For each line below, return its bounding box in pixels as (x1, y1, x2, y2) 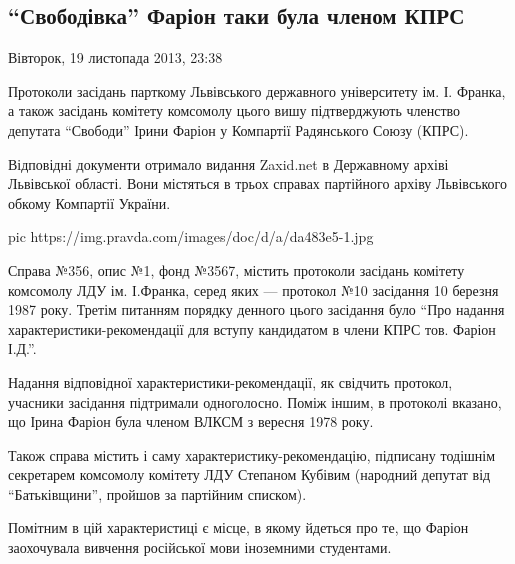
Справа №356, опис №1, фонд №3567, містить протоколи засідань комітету (8, 259, 465, 280)
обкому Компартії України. (8, 192, 171, 213)
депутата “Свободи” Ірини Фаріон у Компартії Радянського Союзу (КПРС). (8, 119, 469, 140)
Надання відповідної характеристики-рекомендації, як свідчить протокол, (8, 371, 453, 392)
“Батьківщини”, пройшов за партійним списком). (8, 483, 307, 504)
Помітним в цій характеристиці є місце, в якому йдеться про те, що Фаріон (8, 517, 469, 538)
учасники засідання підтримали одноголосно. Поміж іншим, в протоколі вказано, (8, 391, 502, 412)
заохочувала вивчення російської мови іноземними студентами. (8, 537, 392, 558)
